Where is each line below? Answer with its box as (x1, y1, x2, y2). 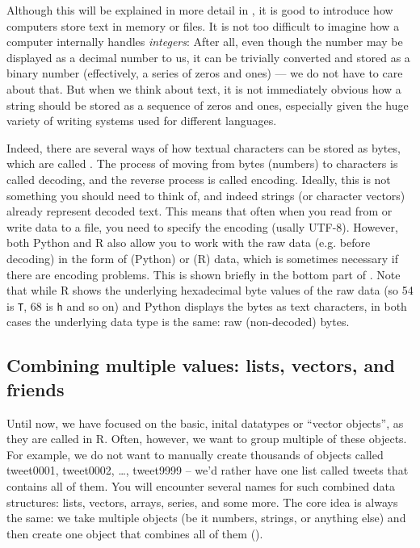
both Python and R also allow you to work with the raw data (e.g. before (6, 234, 371, 251)
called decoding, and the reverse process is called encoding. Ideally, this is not (6, 170, 391, 187)
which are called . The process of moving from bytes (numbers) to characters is (6, 155, 398, 172)
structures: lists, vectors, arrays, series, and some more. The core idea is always (6, 493, 398, 510)
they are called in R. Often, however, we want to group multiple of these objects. (6, 430, 407, 447)
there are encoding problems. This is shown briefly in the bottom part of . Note (6, 266, 401, 282)
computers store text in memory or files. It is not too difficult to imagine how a (6, 17, 400, 34)
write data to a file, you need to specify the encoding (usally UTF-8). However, (6, 218, 398, 235)
